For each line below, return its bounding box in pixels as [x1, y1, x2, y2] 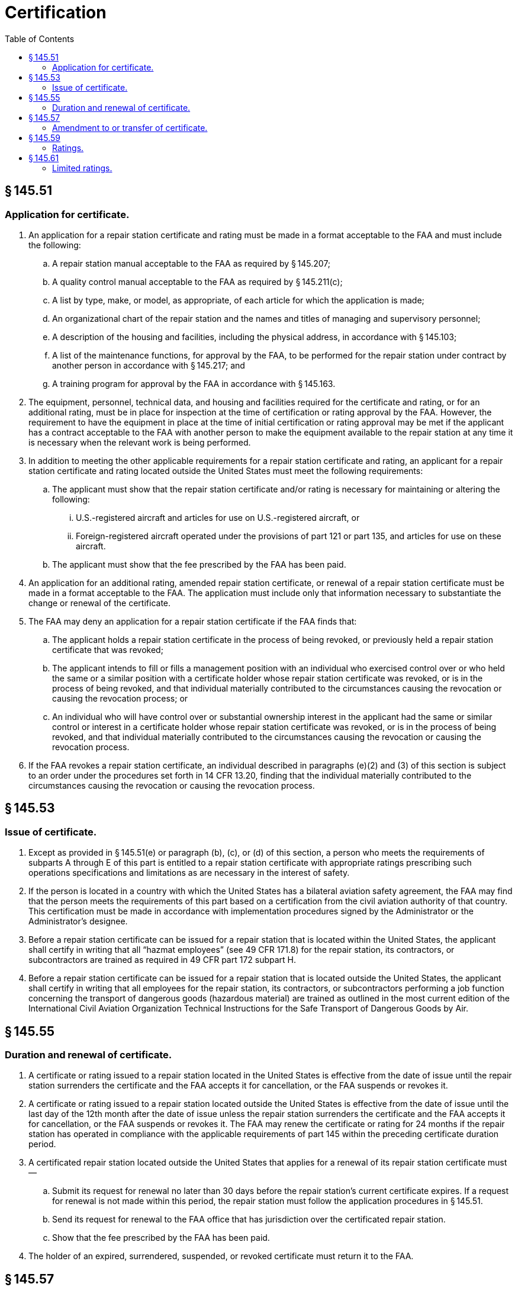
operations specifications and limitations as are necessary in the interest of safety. [28, 868, 350, 878]
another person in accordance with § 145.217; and [52, 360, 245, 370]
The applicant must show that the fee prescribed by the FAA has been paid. [52, 559, 346, 569]
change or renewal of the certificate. [28, 597, 171, 608]
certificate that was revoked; [52, 644, 163, 655]
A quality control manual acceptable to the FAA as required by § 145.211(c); [52, 276, 343, 287]
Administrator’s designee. [28, 916, 128, 927]
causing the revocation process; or [52, 693, 188, 703]
